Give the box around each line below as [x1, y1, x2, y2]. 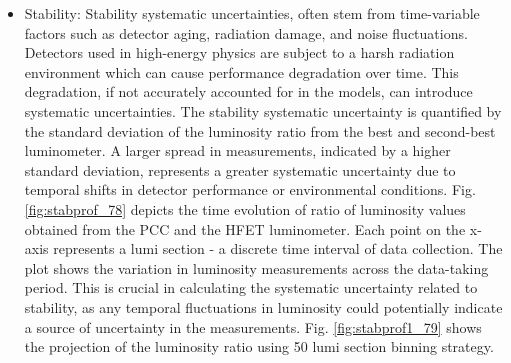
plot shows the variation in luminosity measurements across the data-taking [24, 257, 489, 278]
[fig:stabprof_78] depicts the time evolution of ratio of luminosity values [24, 198, 466, 219]
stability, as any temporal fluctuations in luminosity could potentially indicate [24, 296, 503, 317]
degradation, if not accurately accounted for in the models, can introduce [24, 81, 473, 102]
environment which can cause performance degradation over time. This [24, 61, 459, 82]
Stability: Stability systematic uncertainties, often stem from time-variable [24, 3, 480, 23]
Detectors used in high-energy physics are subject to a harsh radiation [24, 42, 455, 63]
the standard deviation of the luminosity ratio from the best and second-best [24, 120, 496, 141]
